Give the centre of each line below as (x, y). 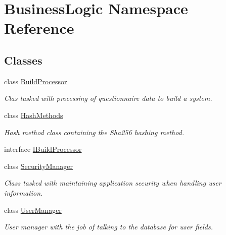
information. (24, 192)
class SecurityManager (38, 166)
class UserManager (33, 210)
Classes (23, 60)
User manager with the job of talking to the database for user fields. (108, 227)
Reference (39, 28)
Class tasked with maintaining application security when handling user (113, 183)
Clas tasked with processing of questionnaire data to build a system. (108, 98)
